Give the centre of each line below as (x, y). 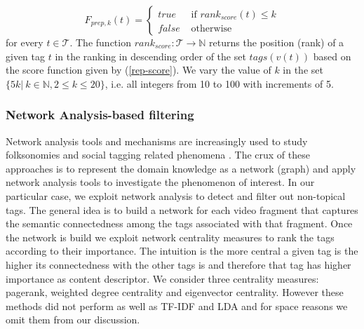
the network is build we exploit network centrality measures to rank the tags (170, 237)
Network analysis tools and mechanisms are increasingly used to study (157, 141)
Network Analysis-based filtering (100, 115)
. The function (100, 42)
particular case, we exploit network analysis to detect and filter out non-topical (176, 195)
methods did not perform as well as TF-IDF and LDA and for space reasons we (177, 305)
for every (25, 42)
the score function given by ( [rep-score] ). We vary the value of (139, 70)
